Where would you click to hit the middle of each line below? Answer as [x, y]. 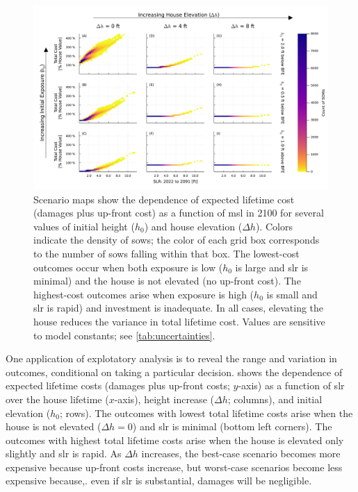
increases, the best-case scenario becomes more [241, 453]
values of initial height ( [84, 226]
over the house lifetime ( [57, 399]
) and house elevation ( [193, 226]
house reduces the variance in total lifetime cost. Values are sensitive [179, 321]
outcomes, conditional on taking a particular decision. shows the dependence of [174, 372]
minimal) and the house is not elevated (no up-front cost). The [167, 281]
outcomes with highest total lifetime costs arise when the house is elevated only [175, 440]
